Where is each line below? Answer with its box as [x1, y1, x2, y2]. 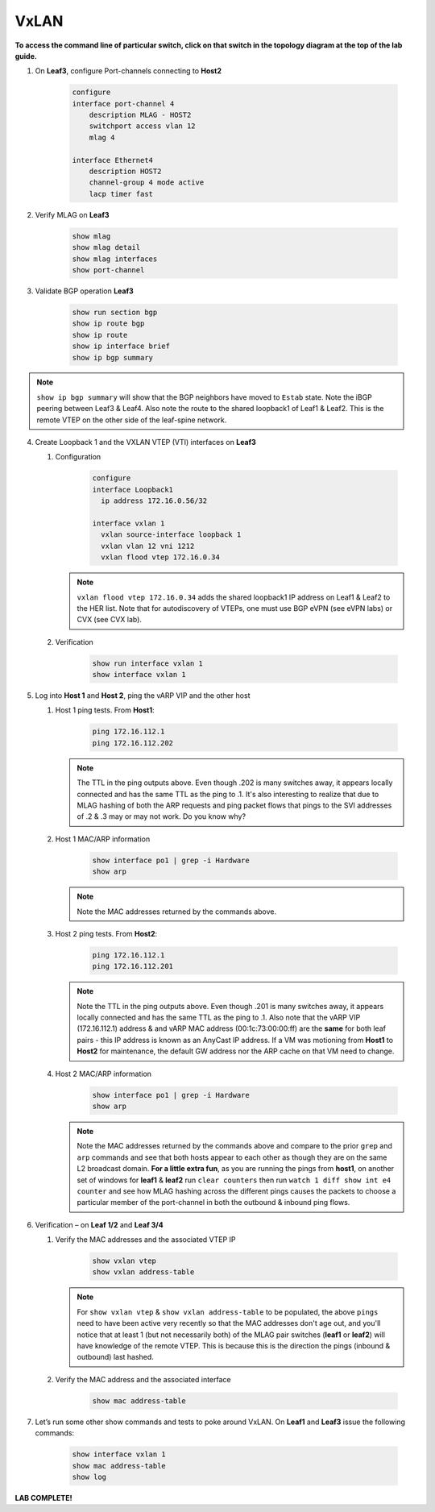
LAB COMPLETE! [14, 1493, 72, 1502]
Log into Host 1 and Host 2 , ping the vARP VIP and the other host [35, 691, 251, 700]
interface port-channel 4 [72, 99, 175, 108]
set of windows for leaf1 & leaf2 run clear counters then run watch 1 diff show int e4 [77, 1175, 391, 1185]
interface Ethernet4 [72, 156, 153, 164]
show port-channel [72, 265, 145, 274]
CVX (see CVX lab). [77, 615, 143, 625]
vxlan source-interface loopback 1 [101, 530, 242, 539]
